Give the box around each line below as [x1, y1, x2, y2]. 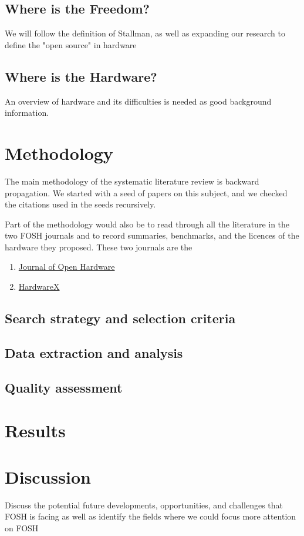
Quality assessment [5, 378, 123, 396]
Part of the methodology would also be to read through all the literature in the [5, 217, 290, 230]
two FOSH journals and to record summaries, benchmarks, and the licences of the [5, 229, 299, 242]
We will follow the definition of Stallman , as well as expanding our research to [5, 27, 285, 39]
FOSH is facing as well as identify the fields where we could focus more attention [5, 510, 296, 522]
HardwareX [18, 280, 60, 293]
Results [5, 418, 66, 443]
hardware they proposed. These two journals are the [5, 240, 192, 253]
